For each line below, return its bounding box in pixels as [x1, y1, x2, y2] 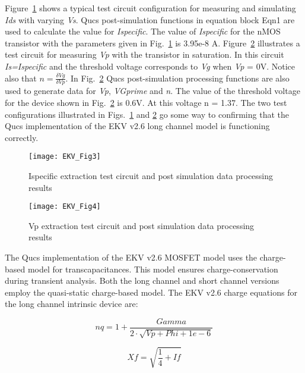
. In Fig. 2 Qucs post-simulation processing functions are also [65, 71, 290, 84]
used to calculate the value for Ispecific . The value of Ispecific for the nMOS [5, 25, 281, 37]
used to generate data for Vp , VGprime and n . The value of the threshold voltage [5, 84, 300, 97]
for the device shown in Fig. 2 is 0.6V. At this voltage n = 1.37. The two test [5, 96, 287, 108]
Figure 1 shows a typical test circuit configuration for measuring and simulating [5, 2, 296, 14]
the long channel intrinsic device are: [5, 297, 138, 310]
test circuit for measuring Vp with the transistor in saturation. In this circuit [5, 48, 284, 61]
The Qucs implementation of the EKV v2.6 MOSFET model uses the [5, 251, 258, 264]
